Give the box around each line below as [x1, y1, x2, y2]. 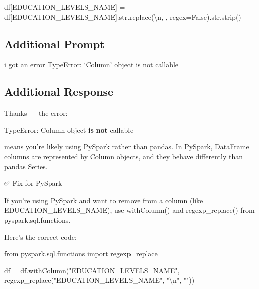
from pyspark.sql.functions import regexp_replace [4, 248, 158, 259]
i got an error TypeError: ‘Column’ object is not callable [4, 59, 179, 70]
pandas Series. [4, 161, 48, 171]
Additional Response [4, 84, 114, 100]
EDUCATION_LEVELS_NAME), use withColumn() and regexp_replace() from [4, 205, 255, 215]
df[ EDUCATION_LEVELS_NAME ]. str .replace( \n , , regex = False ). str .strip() [4, 11, 241, 22]
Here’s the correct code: [4, 231, 77, 242]
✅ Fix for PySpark [4, 178, 62, 188]
